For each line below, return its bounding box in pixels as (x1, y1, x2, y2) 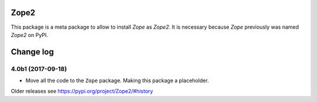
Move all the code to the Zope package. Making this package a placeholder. (25, 77, 210, 84)
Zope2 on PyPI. (11, 31, 48, 38)
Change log (11, 47, 54, 57)
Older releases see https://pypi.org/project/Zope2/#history (11, 88, 153, 95)
